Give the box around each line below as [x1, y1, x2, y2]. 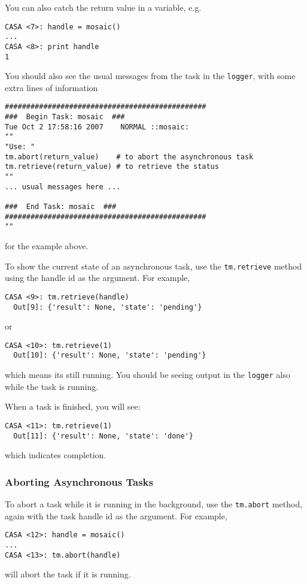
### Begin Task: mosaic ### [5, 113, 125, 122]
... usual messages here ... [5, 182, 121, 191]
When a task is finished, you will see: [5, 400, 141, 413]
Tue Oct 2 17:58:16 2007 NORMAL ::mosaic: [5, 122, 189, 131]
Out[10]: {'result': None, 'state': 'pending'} [13, 351, 206, 360]
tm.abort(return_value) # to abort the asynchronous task [5, 152, 254, 161]
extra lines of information [5, 81, 98, 93]
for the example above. [5, 240, 89, 252]
